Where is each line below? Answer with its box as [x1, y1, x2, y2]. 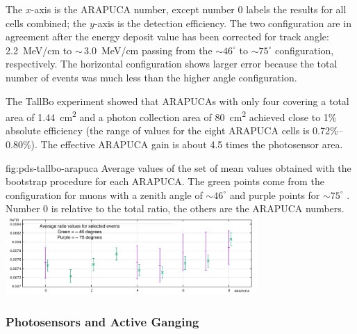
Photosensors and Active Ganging [6, 312, 199, 330]
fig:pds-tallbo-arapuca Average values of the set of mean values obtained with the [6, 160, 351, 175]
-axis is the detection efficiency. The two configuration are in [94, 15, 351, 30]
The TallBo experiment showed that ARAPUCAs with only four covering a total [6, 93, 349, 108]
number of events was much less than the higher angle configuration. [6, 70, 297, 84]
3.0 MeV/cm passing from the [84, 42, 213, 57]
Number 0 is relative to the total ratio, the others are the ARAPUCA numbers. [6, 201, 344, 216]
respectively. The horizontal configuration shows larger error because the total [6, 56, 338, 71]
